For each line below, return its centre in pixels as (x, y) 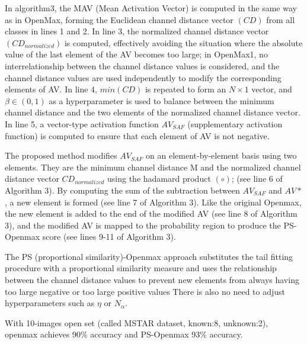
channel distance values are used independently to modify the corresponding (143, 77)
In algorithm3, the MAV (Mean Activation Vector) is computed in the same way (151, 8)
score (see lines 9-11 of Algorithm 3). (109, 237)
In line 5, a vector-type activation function (82, 123)
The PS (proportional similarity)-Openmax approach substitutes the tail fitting (149, 256)
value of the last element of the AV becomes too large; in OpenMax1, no (136, 54)
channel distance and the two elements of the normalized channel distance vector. (153, 112)
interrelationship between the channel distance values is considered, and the (142, 65)
